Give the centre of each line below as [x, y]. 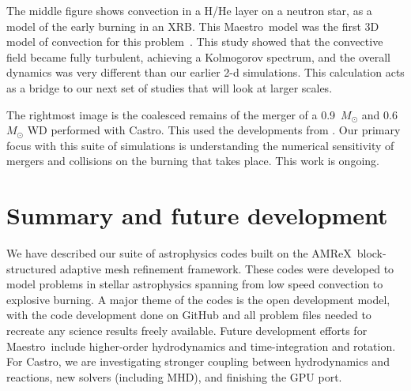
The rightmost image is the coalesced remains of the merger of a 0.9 [171, 114]
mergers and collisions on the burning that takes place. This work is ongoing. [193, 161]
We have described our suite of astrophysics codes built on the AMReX [179, 253]
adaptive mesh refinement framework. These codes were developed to [227, 268]
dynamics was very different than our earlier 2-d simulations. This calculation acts [205, 72]
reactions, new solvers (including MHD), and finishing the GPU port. [174, 376]
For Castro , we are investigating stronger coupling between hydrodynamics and [198, 361]
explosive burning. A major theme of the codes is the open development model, [198, 299]
